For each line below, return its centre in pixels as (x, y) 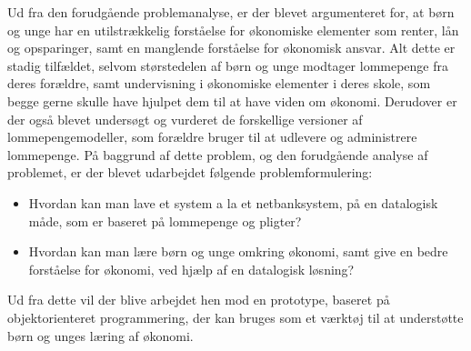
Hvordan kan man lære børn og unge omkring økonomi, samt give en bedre (238, 251)
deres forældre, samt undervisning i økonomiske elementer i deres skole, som (219, 83)
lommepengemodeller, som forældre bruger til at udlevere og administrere (212, 137)
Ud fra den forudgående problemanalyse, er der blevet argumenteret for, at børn (231, 12)
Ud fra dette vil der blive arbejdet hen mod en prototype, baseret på (199, 300)
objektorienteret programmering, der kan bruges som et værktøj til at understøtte (235, 317)
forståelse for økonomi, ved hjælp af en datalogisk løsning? (191, 269)
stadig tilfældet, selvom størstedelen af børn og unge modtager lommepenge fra (228, 65)
